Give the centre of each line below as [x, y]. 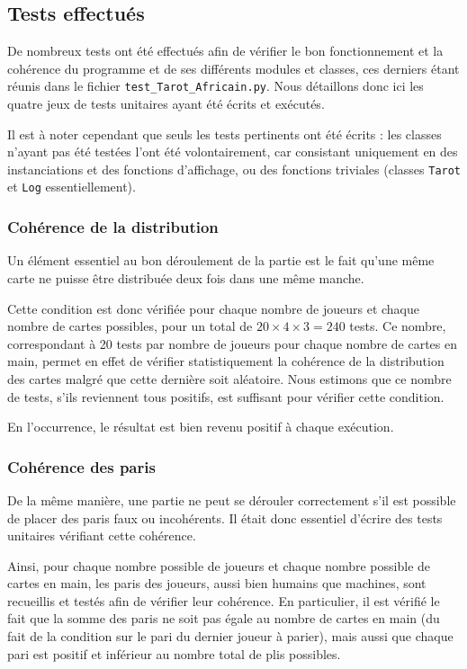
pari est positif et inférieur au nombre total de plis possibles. [174, 653]
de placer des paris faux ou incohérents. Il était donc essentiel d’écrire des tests [225, 517]
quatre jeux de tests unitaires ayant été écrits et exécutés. [166, 104]
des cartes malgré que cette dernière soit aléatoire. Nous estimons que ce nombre [229, 378]
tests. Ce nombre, [398, 326]
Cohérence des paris [81, 466]
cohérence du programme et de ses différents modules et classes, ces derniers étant [233, 68]
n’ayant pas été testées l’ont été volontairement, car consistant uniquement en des [233, 152]
